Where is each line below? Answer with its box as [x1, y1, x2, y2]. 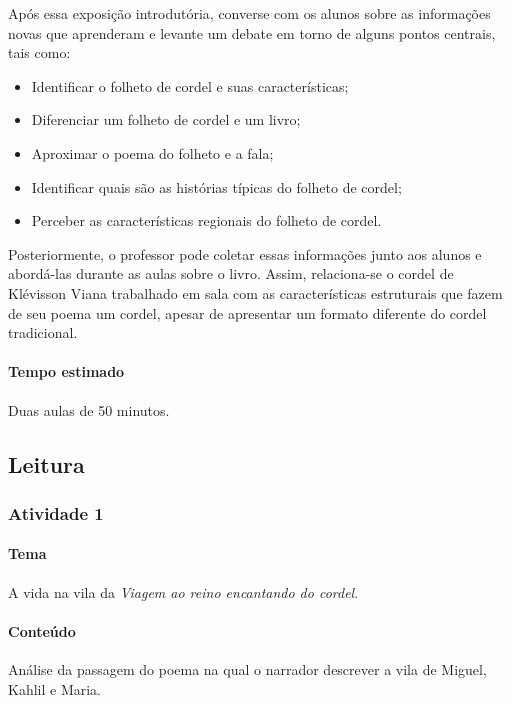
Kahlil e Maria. [8, 678, 102, 699]
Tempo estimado [8, 361, 125, 382]
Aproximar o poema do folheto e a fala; [31, 142, 274, 163]
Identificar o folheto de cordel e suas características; [31, 75, 349, 96]
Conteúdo [8, 620, 76, 641]
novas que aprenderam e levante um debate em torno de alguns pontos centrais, [8, 22, 496, 43]
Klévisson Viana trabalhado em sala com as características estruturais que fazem [8, 282, 503, 303]
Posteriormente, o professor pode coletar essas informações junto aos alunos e [8, 243, 482, 264]
